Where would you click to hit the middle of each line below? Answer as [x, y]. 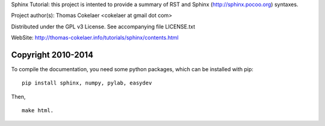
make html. [38, 111]
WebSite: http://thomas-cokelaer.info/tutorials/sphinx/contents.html [95, 38]
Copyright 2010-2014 [52, 55]
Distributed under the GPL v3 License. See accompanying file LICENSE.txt [103, 27]
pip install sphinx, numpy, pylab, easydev [87, 83]
